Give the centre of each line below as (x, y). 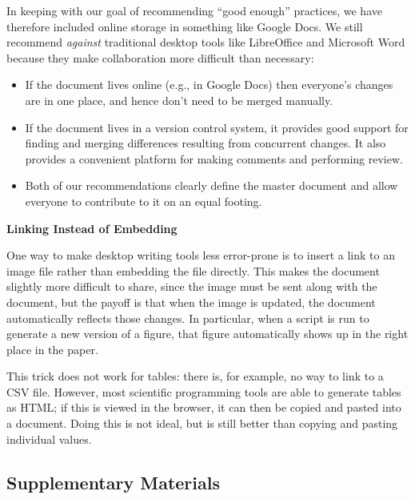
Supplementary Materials (113, 482)
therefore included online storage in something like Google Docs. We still (185, 26)
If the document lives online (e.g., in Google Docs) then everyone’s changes (209, 85)
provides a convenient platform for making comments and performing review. (214, 158)
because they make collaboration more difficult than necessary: (160, 57)
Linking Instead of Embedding (92, 228)
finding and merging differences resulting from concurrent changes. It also (206, 143)
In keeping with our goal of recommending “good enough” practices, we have (194, 10)
